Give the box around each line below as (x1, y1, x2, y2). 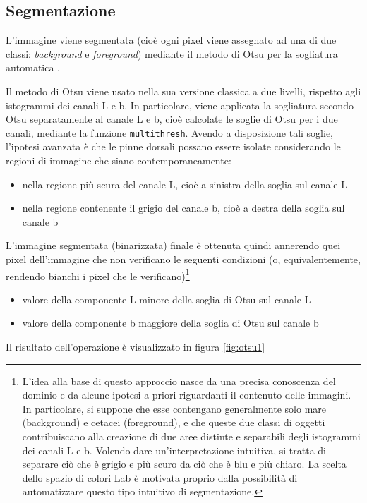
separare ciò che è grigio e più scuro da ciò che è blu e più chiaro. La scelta (22, 456, 347, 471)
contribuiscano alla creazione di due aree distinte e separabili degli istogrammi (22, 428, 361, 443)
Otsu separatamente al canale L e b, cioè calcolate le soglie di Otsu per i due (6, 111, 338, 126)
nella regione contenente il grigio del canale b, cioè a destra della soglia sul (22, 200, 345, 215)
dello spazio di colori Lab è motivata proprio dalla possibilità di (22, 470, 298, 485)
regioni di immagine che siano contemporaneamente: (6, 153, 231, 168)
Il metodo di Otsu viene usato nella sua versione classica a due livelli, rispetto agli (6, 83, 361, 98)
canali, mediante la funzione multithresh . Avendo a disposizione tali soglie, (6, 125, 333, 140)
